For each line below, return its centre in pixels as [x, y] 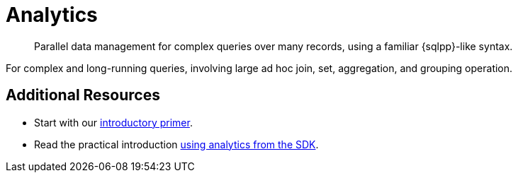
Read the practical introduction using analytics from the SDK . [176, 144]
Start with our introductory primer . [113, 122]
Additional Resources [83, 95]
